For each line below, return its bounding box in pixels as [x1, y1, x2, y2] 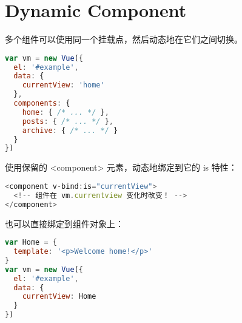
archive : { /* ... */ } [22, 126, 118, 135]
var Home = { [5, 238, 57, 247]
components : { [13, 99, 70, 108]
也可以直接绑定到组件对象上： [5, 217, 124, 229]
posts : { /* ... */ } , [22, 117, 114, 126]
